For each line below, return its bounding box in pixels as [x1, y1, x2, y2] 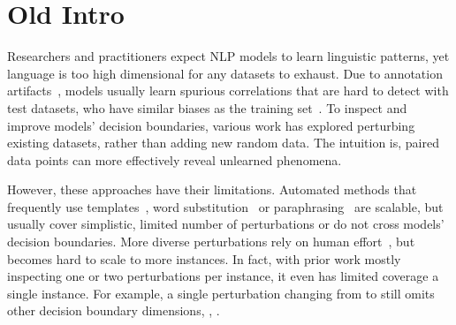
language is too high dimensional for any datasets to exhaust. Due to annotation [7, 64, 443, 82]
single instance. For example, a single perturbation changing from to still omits [7, 283, 435, 302]
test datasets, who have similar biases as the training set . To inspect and [7, 98, 407, 117]
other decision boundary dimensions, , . [7, 301, 220, 320]
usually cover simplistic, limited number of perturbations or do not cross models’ [7, 215, 445, 233]
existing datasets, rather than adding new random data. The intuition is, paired [7, 133, 439, 152]
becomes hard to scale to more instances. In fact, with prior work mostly [7, 249, 401, 268]
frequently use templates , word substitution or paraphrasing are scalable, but [7, 197, 444, 215]
